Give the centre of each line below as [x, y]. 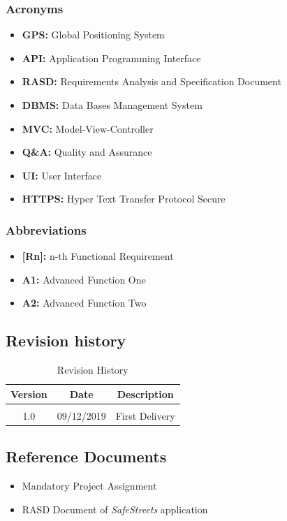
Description [145, 394]
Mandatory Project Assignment [89, 486]
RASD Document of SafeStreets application [115, 509]
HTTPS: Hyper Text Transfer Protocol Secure [124, 199]
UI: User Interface [62, 175]
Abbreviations [46, 229]
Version [29, 394]
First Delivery [145, 415]
